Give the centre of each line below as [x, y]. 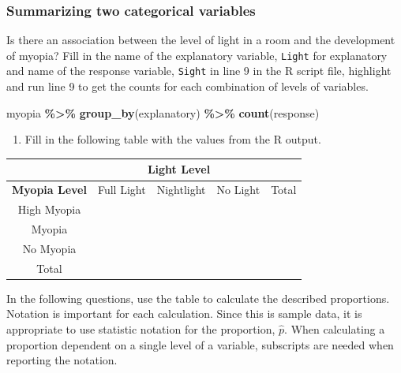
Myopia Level [49, 190]
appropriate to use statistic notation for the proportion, [141, 328]
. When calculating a [335, 328]
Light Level [179, 169]
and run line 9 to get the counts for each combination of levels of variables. [187, 86]
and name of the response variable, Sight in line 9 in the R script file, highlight [199, 71]
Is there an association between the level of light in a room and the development [201, 40]
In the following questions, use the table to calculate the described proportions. [198, 298]
